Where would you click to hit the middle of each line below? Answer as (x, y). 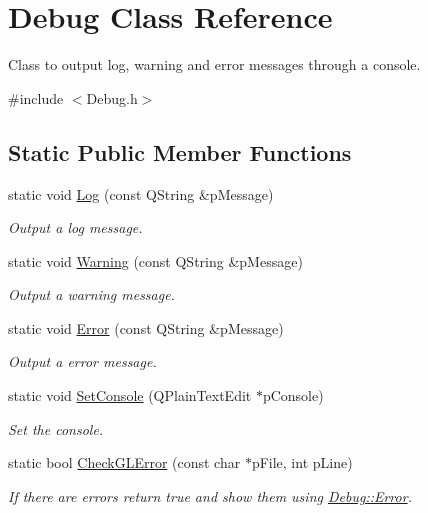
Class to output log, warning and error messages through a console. (214, 64)
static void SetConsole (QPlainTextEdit (130, 395)
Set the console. (56, 428)
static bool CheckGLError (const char (124, 462)
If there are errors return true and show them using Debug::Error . (210, 495)
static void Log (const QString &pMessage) (141, 193)
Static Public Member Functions (180, 151)
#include (36, 97)
